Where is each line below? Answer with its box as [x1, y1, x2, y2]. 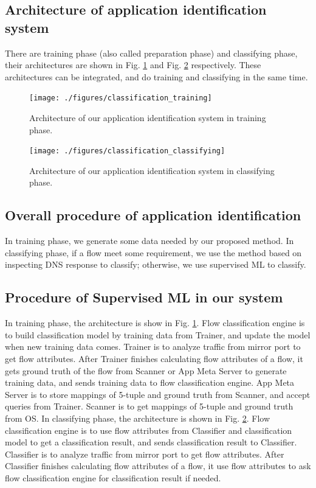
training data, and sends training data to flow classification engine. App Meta [5, 376, 295, 389]
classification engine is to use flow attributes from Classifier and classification [5, 424, 292, 436]
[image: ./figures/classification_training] [29, 94, 212, 103]
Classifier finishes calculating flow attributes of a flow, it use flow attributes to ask [5, 459, 311, 472]
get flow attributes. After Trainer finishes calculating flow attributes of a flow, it [5, 352, 303, 365]
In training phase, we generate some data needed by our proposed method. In [5, 234, 294, 247]
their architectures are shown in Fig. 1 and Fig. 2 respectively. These [5, 58, 261, 71]
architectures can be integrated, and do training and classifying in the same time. [5, 70, 308, 83]
